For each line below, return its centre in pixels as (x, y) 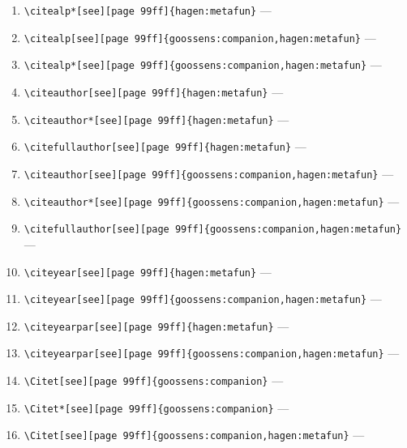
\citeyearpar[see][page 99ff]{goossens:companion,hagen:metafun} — (212, 353)
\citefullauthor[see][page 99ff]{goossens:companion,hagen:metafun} (213, 230)
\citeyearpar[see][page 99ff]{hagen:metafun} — (156, 325)
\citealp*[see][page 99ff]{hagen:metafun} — (148, 10)
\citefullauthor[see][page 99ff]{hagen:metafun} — (165, 146)
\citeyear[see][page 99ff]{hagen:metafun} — (148, 271)
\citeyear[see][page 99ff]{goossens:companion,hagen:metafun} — (203, 299)
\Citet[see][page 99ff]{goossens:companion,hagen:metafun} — (194, 435)
